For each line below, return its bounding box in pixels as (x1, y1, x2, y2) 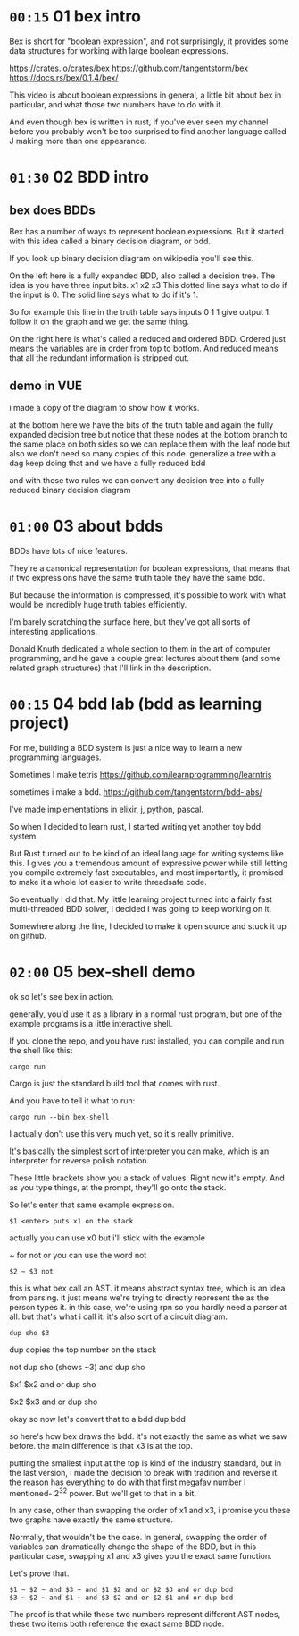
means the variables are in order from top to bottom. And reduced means (9, 343, 278, 354)
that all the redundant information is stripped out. (9, 352, 189, 363)
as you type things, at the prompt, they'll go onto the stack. (9, 1181, 227, 1192)
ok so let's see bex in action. (9, 991, 114, 1001)
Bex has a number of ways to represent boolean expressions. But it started (9, 226, 284, 236)
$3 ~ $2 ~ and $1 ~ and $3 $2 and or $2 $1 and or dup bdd (9, 1593, 234, 1603)
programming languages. (9, 752, 102, 763)
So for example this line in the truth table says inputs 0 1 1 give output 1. (9, 306, 271, 317)
